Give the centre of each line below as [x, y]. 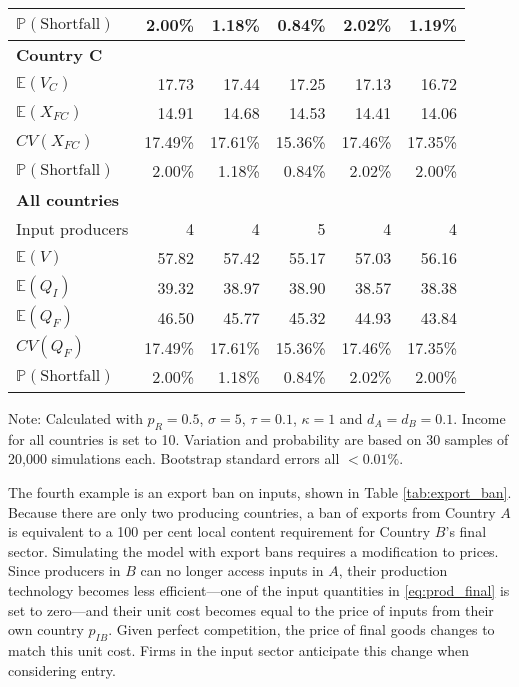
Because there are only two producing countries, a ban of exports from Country [252, 511]
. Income [479, 418]
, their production [393, 570]
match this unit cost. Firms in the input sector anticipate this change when [239, 649]
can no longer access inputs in [232, 570]
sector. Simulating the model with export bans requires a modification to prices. [253, 550]
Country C [59, 54]
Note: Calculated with [75, 418]
